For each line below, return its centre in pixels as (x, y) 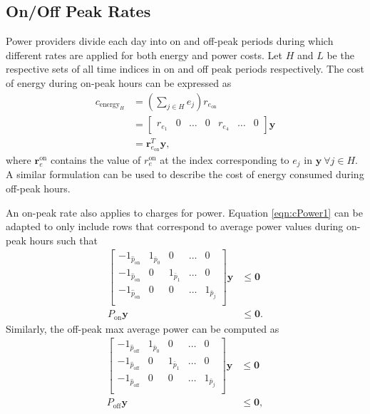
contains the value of (96, 159)
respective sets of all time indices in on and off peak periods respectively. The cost (185, 69)
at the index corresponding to (225, 159)
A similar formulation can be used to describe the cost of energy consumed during (185, 174)
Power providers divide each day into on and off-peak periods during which (170, 41)
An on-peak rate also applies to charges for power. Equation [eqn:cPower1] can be (184, 212)
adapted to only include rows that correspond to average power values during (175, 226)
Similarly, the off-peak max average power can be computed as (143, 328)
